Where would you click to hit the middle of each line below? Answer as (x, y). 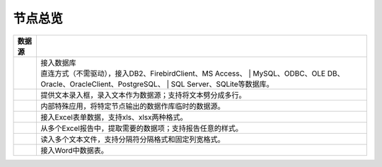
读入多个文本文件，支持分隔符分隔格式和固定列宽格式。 (133, 139)
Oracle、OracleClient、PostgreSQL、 (103, 83)
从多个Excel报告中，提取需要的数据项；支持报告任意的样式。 (142, 128)
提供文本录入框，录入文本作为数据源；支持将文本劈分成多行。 (144, 95)
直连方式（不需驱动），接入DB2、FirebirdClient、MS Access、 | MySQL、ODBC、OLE (183, 73)
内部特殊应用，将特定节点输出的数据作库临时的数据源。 (133, 106)
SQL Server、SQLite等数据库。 (222, 83)
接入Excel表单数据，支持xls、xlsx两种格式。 (114, 117)
